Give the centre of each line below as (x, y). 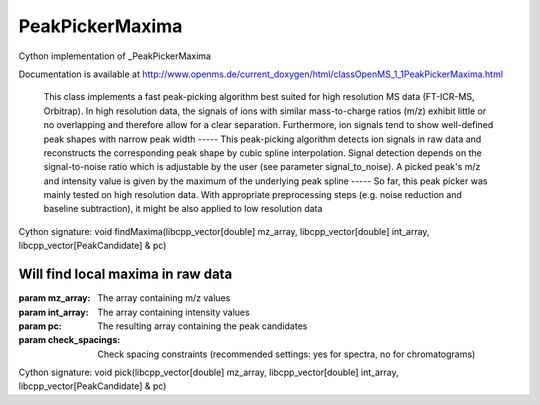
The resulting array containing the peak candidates (202, 326)
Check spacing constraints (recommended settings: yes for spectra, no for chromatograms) (286, 354)
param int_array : (53, 312)
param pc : (40, 326)
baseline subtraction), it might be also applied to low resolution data (183, 209)
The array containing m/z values (164, 298)
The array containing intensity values (173, 312)
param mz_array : (54, 298)
